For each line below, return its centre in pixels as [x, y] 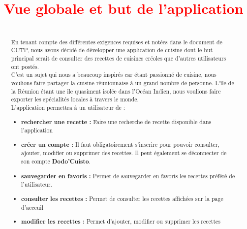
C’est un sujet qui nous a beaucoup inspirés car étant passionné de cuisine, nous [114, 75]
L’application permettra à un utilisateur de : [68, 108]
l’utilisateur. [37, 184]
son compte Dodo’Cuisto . [56, 162]
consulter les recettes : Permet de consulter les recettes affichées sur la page [122, 198]
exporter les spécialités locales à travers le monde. [75, 99]
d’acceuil [32, 207]
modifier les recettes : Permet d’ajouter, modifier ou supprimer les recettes [121, 222]
